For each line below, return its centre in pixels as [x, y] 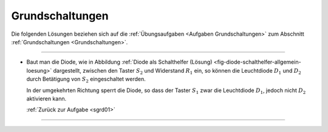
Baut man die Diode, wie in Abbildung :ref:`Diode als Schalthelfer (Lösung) [119, 62]
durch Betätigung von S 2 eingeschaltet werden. [86, 80]
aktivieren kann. [46, 98]
